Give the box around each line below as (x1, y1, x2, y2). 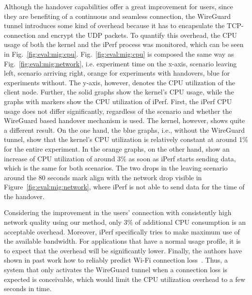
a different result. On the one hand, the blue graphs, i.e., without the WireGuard (4, 124, 245, 135)
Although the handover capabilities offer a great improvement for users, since (4, 1, 233, 11)
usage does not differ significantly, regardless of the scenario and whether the (4, 106, 232, 116)
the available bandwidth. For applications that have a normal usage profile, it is (4, 236, 241, 246)
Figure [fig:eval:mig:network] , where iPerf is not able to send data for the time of (4, 182, 245, 192)
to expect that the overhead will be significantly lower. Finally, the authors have (4, 245, 242, 255)
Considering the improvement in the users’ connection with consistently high (4, 207, 232, 217)
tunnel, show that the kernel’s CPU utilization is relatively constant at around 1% (4, 134, 248, 144)
